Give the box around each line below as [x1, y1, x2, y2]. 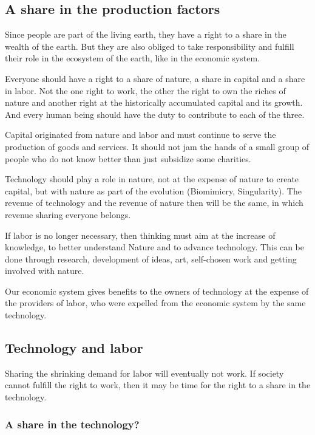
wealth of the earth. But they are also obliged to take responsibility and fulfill [5, 39, 294, 52]
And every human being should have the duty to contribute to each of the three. [5, 108, 305, 120]
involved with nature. [5, 264, 84, 277]
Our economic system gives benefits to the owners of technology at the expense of [5, 284, 309, 297]
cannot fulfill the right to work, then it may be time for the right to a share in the [5, 378, 311, 391]
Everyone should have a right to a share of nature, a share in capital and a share [5, 72, 305, 84]
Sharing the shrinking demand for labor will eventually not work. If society [5, 366, 284, 379]
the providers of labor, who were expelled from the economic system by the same [5, 296, 306, 309]
